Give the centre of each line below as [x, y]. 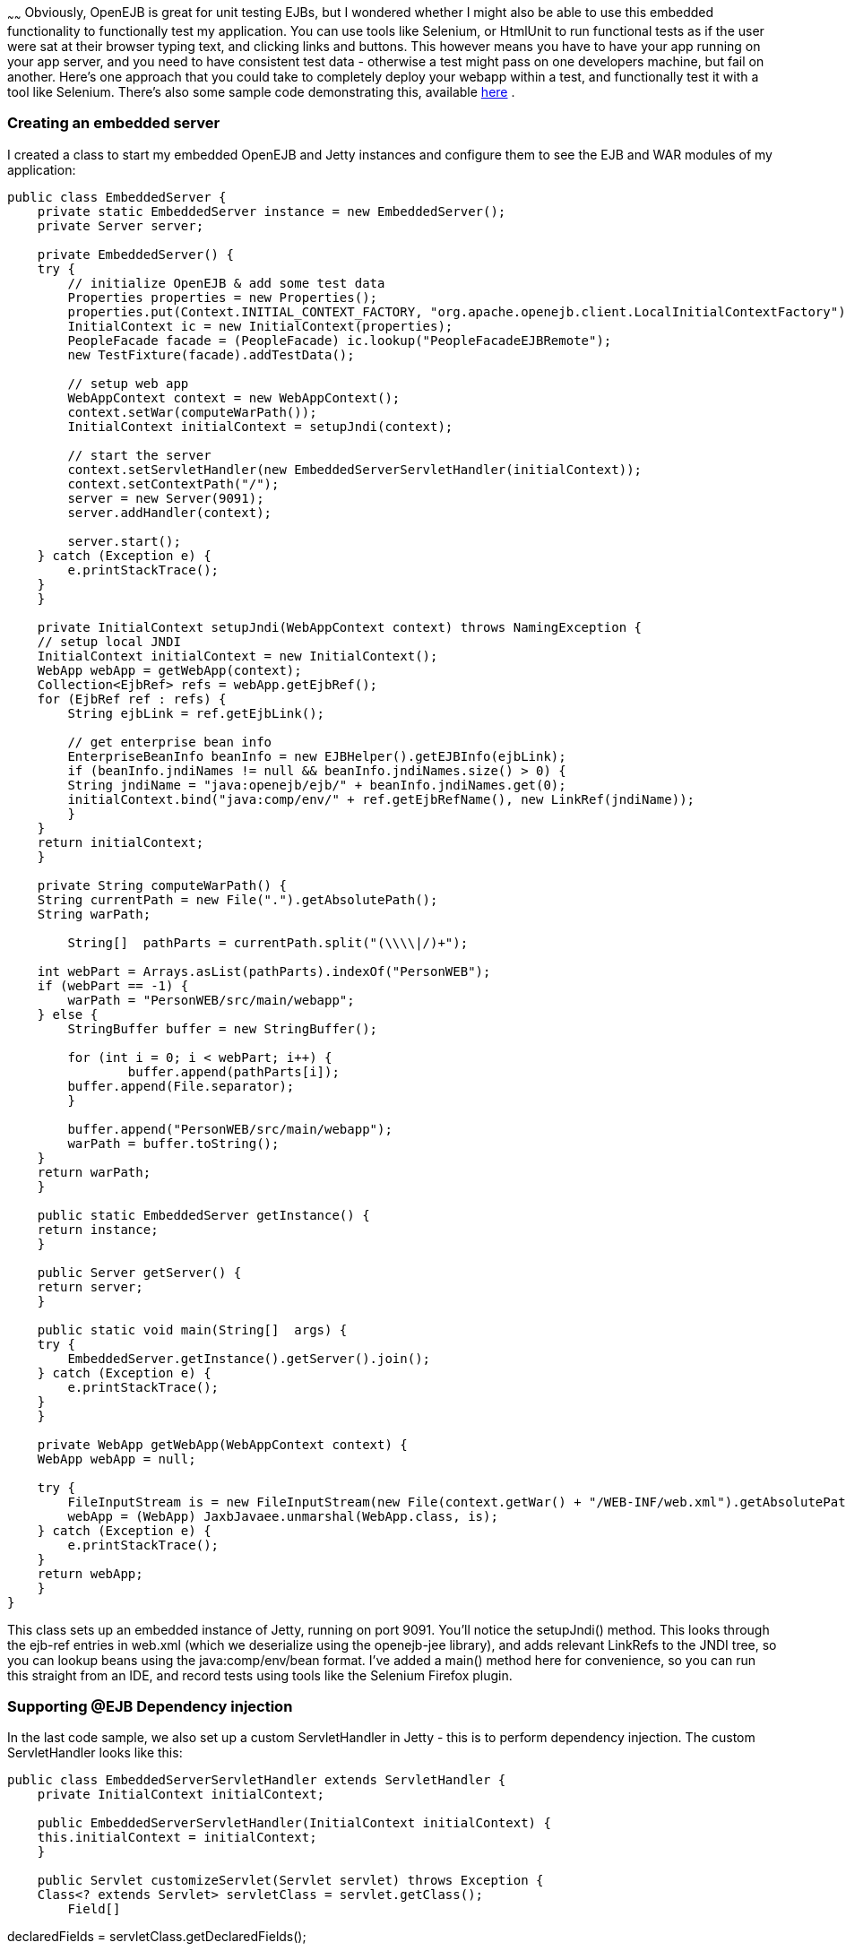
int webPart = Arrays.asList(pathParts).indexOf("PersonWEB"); [264, 971]
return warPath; [94, 1172]
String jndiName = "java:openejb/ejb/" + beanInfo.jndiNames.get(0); [317, 785]
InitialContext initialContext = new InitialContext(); [237, 656]
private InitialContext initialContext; [181, 1795]
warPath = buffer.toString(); [173, 1143]
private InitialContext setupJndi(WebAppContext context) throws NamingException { [340, 627]
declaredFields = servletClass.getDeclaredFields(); [157, 1937]
